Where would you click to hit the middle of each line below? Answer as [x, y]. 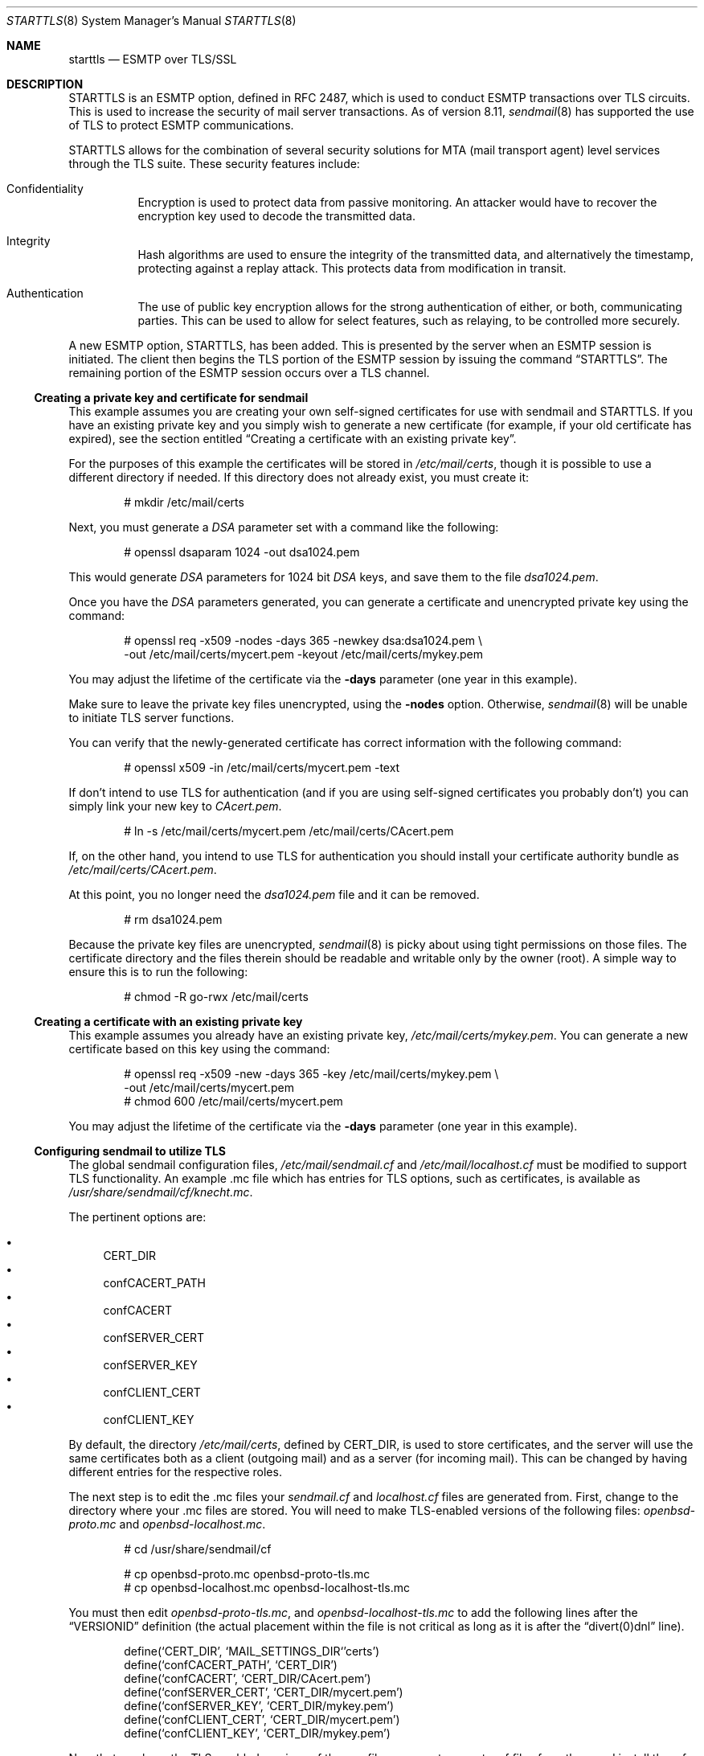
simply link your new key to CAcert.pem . [175, 806]
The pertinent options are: [137, 1217]
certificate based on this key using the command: [199, 1049]
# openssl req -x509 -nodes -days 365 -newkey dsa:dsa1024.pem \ [303, 640]
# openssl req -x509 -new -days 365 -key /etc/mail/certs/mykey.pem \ [311, 1074]
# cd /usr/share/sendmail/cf [198, 1549]
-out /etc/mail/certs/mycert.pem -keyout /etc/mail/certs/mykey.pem [304, 654]
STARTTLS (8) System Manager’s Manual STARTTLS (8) [151, 21]
